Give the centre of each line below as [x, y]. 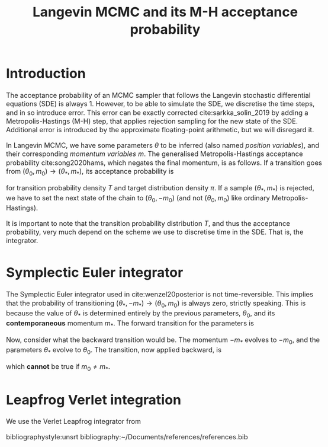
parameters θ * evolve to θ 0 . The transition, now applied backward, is [114, 351]
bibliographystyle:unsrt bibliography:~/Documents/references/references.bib [127, 437]
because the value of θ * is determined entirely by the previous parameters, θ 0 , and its [141, 314]
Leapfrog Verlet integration [94, 399]
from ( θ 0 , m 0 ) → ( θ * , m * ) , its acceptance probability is [90, 172]
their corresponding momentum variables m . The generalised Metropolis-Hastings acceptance [155, 154]
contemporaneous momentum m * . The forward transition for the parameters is [130, 324]
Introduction [46, 73]
